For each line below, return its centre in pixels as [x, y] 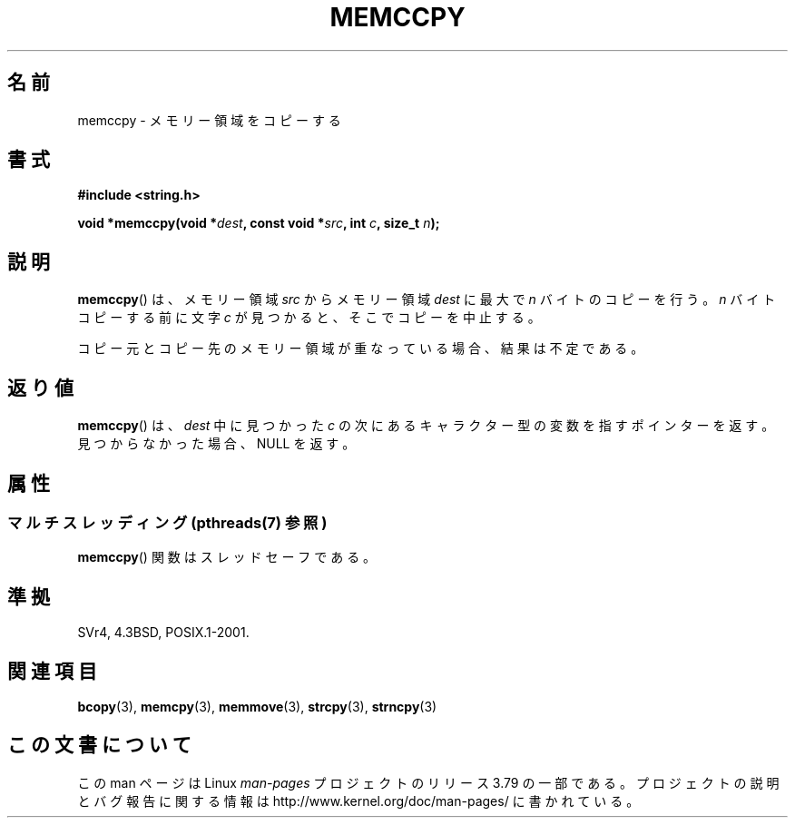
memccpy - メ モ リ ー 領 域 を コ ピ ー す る [209, 120]
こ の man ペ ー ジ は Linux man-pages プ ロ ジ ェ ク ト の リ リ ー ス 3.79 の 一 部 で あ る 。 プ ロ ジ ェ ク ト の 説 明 [428, 782]
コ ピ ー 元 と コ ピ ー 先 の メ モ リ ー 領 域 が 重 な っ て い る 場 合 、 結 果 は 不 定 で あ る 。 [361, 349]
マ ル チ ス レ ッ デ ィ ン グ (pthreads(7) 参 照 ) [167, 522]
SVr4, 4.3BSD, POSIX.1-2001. [163, 633]
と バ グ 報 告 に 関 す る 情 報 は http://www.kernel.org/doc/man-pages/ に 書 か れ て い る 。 [358, 800]
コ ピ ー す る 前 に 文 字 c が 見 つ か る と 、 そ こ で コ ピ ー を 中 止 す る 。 [309, 318]
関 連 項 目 [52, 671]
